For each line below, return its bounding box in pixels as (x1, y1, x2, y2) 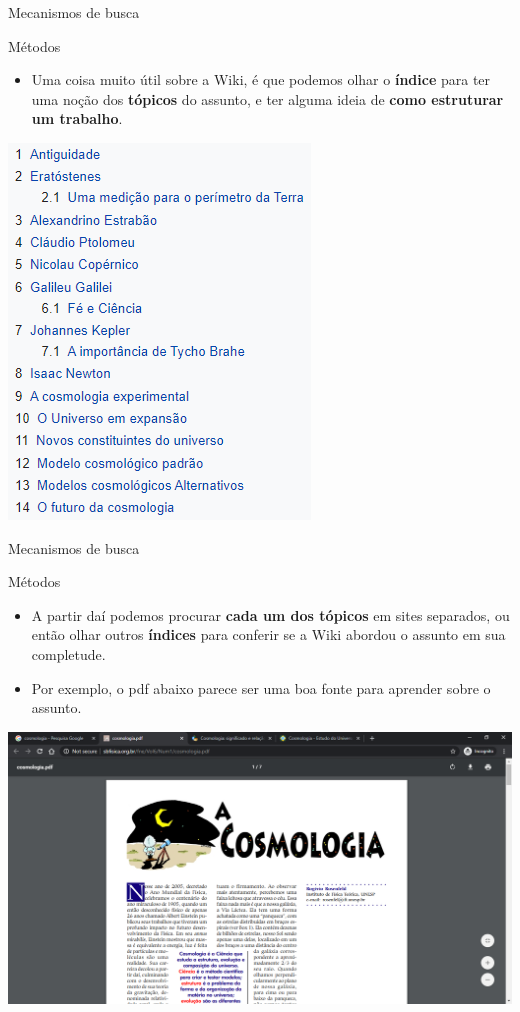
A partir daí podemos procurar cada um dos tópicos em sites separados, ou (31, 604, 510, 625)
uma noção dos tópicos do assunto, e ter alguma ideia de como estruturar (31, 88, 504, 109)
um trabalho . (31, 108, 123, 129)
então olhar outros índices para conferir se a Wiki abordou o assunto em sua (31, 624, 506, 645)
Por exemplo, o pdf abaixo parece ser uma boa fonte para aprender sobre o (31, 677, 491, 698)
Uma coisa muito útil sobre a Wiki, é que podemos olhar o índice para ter (31, 69, 491, 90)
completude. (31, 643, 106, 664)
